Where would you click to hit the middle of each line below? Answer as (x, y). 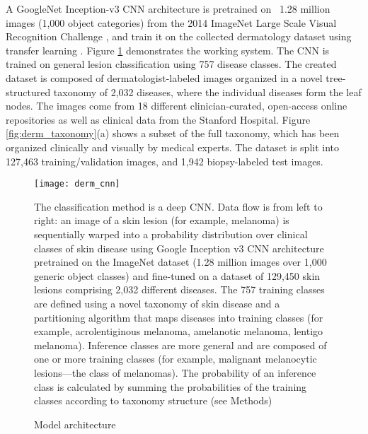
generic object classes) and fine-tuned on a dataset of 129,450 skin (177, 275)
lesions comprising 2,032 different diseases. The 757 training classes (179, 289)
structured (28, 92)
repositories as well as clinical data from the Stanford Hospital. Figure (158, 119)
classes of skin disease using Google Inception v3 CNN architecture (179, 248)
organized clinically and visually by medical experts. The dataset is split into (173, 147)
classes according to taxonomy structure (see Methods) (153, 400)
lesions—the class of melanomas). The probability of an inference (175, 372)
